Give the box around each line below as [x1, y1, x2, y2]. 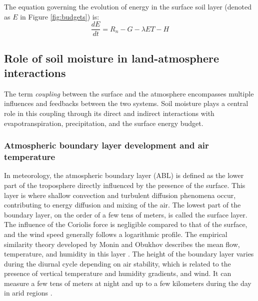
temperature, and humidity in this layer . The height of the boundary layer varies [4, 248, 254, 259]
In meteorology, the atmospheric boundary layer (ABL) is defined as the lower [4, 170, 244, 180]
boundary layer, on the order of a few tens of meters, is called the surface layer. [4, 209, 247, 219]
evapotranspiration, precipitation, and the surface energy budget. [4, 117, 203, 128]
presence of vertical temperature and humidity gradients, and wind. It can [4, 268, 231, 278]
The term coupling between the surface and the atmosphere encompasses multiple [4, 88, 254, 98]
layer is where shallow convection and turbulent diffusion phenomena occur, [4, 189, 236, 200]
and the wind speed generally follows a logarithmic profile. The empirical [4, 228, 227, 239]
